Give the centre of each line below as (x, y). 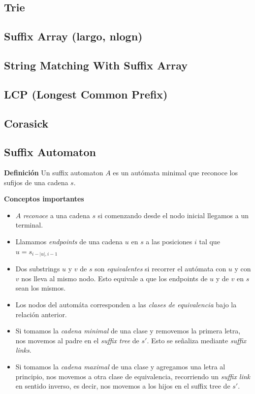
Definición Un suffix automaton (54, 173)
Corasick (26, 123)
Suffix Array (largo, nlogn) (73, 36)
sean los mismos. (41, 288)
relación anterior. (41, 314)
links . (23, 350)
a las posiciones (169, 242)
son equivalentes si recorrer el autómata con (160, 269)
